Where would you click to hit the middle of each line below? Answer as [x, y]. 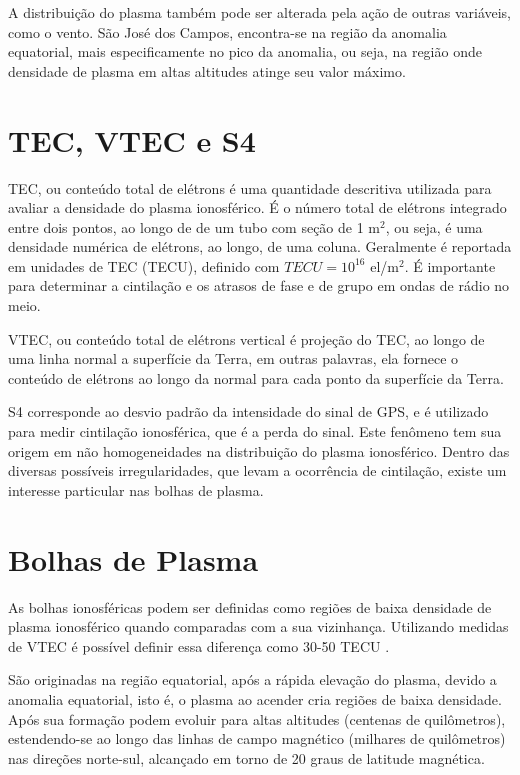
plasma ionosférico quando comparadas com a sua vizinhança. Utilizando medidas [258, 626]
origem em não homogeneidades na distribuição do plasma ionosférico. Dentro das [259, 450]
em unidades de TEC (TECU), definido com [144, 265]
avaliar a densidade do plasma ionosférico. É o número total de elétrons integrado [257, 207]
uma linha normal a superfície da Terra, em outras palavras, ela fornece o [233, 358]
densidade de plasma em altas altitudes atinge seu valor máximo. [207, 70]
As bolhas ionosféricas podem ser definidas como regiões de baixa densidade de [250, 606]
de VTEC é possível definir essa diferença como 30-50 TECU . [199, 645]
